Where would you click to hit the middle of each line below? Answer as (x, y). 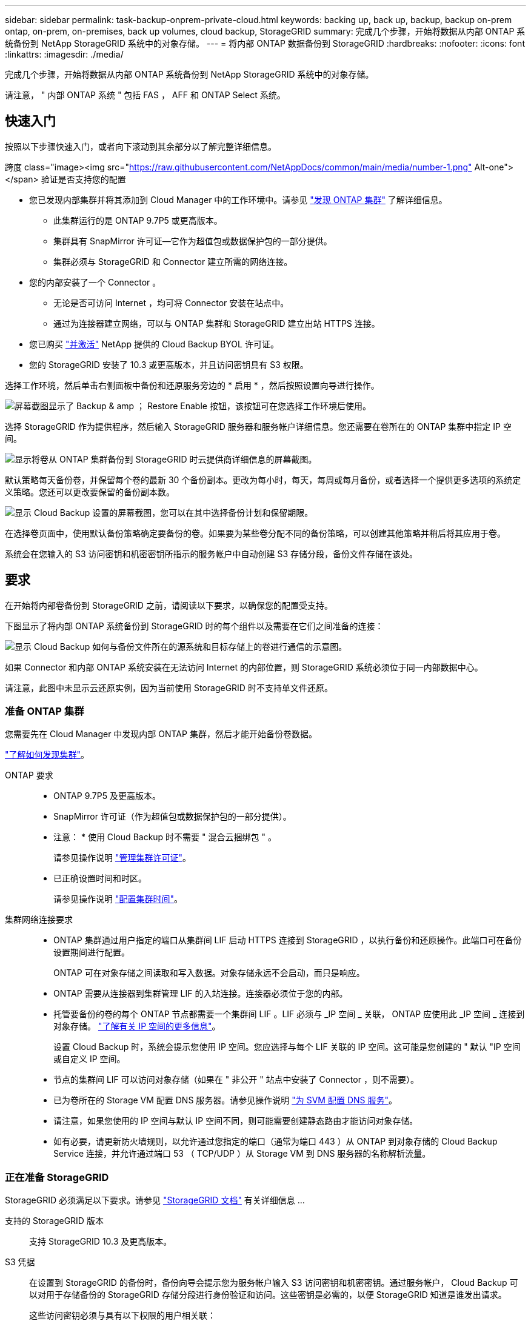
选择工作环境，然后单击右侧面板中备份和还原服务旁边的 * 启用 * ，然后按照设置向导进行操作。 (192, 385)
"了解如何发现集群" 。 (47, 755)
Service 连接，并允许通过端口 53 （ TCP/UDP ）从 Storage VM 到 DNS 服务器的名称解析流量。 (242, 1154)
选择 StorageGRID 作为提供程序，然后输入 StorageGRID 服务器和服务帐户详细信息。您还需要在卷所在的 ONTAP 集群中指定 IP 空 (258, 426)
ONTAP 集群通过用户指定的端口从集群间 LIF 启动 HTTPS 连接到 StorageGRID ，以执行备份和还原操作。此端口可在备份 (288, 940)
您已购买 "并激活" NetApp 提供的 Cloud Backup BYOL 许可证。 (154, 344)
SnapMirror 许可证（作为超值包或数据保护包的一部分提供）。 (172, 817)
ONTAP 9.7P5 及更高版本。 (107, 796)
